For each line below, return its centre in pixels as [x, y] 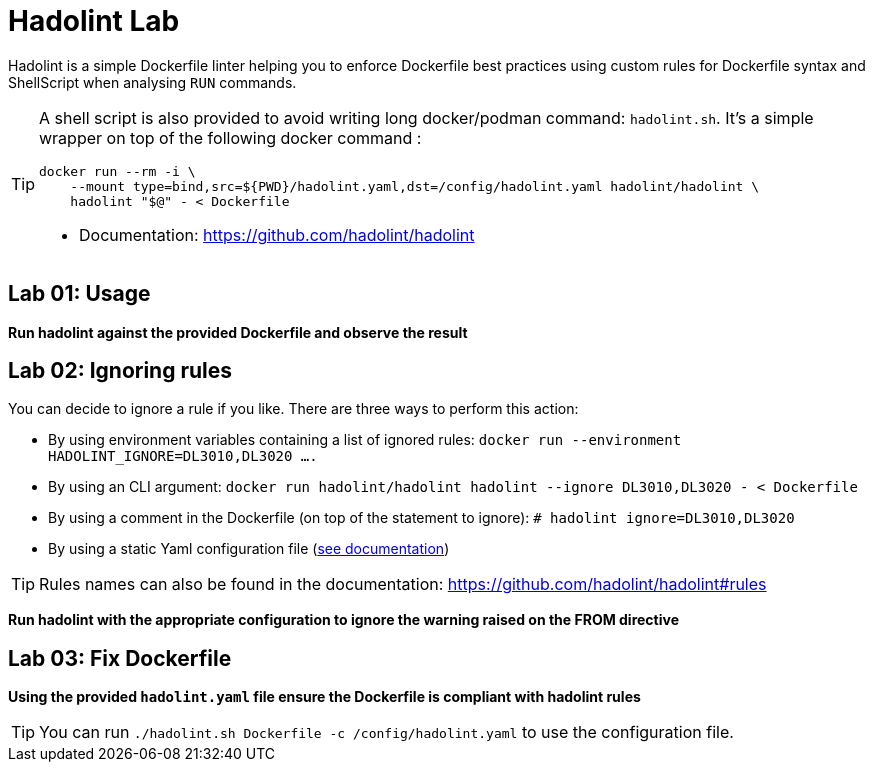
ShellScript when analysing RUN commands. [152, 82]
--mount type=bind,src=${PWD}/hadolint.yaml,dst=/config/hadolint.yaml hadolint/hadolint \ [415, 186]
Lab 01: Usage [79, 294]
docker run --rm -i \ [117, 171]
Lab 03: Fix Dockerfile [120, 658]
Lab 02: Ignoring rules [120, 371]
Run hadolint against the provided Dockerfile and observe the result [238, 332]
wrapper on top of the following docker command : [230, 137]
